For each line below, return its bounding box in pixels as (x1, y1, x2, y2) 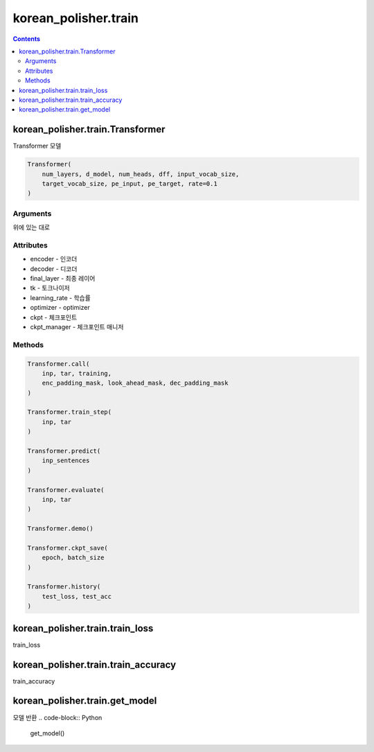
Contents (12, 35, 41, 43)
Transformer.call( (27, 360, 90, 367)
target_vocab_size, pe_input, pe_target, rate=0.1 (42, 180, 217, 187)
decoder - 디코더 (30, 264, 78, 273)
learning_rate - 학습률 (30, 293, 91, 301)
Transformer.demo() (27, 525, 93, 533)
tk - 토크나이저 (30, 284, 70, 292)
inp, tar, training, (42, 369, 112, 377)
